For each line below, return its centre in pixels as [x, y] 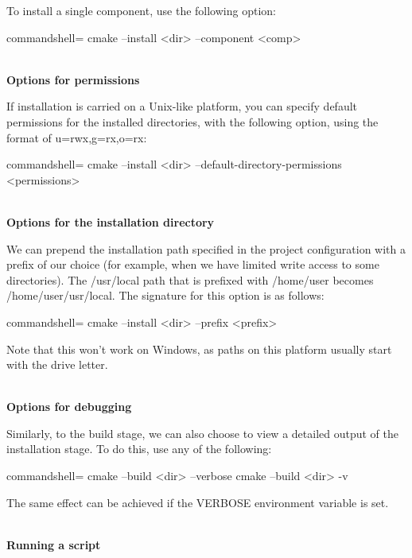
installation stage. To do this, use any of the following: [139, 449]
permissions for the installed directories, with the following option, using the [192, 121]
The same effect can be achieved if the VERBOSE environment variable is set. [198, 502]
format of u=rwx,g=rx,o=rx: [77, 137]
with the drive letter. [57, 364]
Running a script [54, 544]
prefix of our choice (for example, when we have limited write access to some [193, 264]
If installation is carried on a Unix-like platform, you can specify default [182, 106]
